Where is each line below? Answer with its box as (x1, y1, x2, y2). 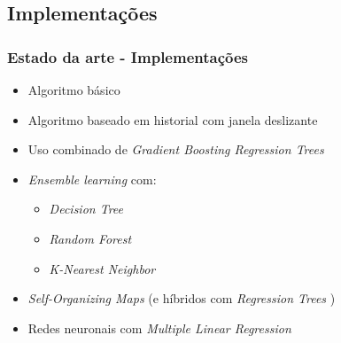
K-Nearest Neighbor (49, 259, 156, 277)
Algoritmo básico (27, 81, 120, 98)
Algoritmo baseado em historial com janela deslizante (27, 110, 318, 129)
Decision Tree (49, 199, 123, 218)
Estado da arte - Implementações (7, 45, 248, 67)
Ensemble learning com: (27, 169, 157, 188)
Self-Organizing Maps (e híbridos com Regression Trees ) (27, 289, 336, 308)
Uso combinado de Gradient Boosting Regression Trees (27, 140, 324, 159)
